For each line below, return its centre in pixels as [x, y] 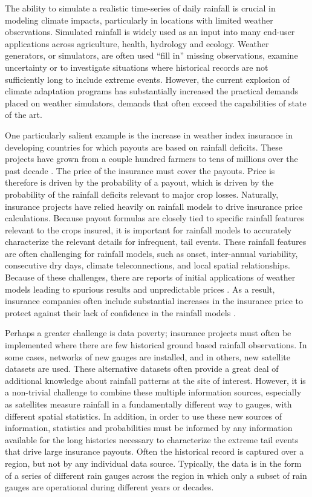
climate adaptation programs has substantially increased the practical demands [152, 91]
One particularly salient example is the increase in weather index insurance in [149, 135]
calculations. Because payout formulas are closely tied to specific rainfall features [154, 218]
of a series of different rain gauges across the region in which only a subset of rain [156, 475]
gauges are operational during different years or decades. [109, 487]
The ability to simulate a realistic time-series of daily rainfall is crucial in [140, 8]
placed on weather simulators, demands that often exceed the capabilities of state [156, 102]
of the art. [24, 115]
